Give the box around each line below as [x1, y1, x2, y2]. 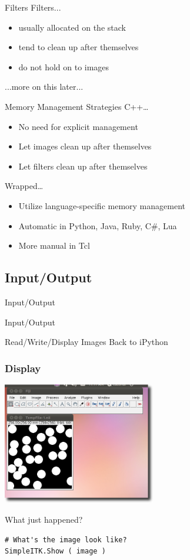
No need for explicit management [18, 120, 138, 132]
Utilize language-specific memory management [18, 199, 185, 211]
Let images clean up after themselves [18, 140, 152, 152]
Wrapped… [5, 180, 44, 192]
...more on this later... [5, 80, 84, 93]
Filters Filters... [5, 1, 61, 13]
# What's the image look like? [5, 535, 127, 544]
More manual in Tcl [18, 239, 90, 252]
